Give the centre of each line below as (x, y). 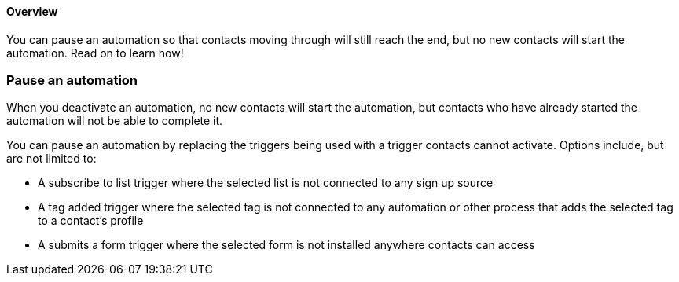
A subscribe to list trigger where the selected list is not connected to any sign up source (266, 183)
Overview (32, 11)
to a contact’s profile (91, 221)
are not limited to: (51, 159)
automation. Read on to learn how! (95, 53)
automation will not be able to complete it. (115, 121)
